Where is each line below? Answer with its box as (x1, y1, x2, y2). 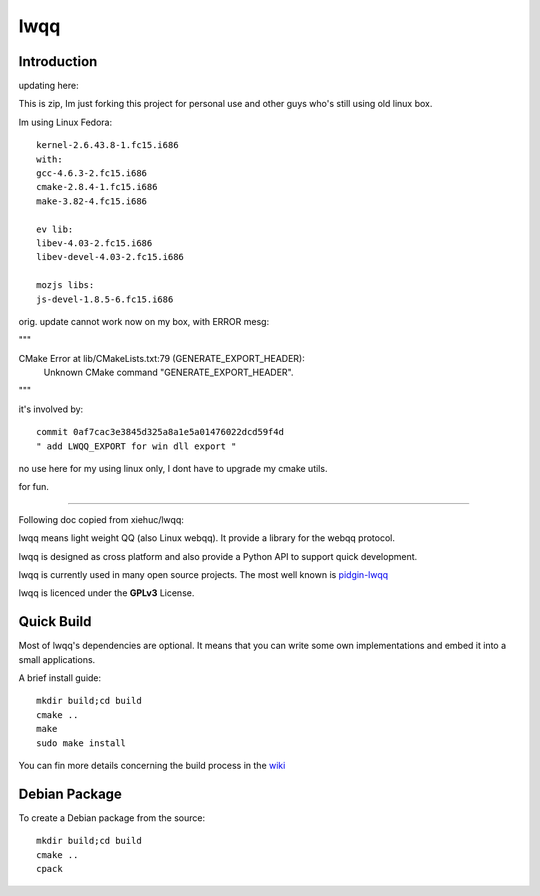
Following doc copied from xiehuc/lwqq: (18, 513, 184, 525)
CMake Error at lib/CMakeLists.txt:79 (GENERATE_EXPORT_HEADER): (18, 352, 305, 364)
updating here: (18, 80, 79, 92)
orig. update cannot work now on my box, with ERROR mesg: (18, 315, 270, 327)
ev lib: (36, 223, 74, 235)
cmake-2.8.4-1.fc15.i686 (36, 181, 158, 193)
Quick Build (18, 613, 92, 630)
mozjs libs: (36, 280, 95, 291)
